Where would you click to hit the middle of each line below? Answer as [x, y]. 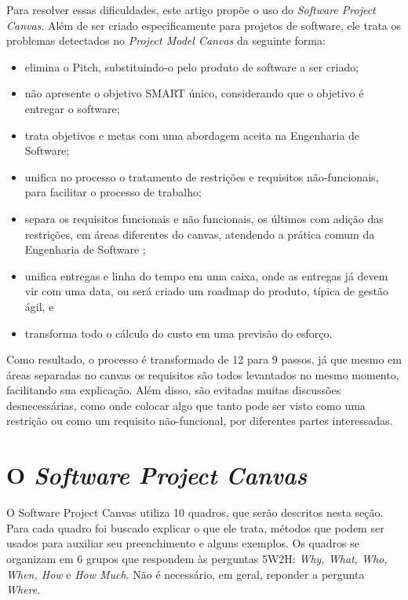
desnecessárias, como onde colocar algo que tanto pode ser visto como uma [186, 405]
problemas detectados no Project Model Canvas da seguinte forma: [166, 40]
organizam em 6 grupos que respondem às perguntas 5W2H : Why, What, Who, [197, 558]
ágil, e [39, 306]
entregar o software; [72, 108]
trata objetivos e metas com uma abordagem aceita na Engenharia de [192, 135]
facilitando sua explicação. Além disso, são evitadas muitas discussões [174, 390]
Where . [24, 589]
